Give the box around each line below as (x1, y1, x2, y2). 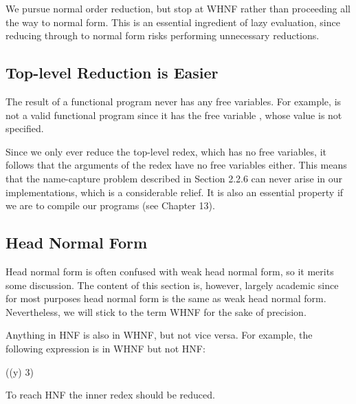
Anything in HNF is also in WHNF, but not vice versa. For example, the (5, 328, 313, 342)
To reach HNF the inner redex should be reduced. (5, 387, 215, 402)
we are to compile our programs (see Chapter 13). (5, 198, 215, 213)
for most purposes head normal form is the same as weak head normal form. (5, 291, 326, 306)
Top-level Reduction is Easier (5, 62, 219, 83)
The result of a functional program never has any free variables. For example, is (5, 94, 342, 108)
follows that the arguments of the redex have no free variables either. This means (5, 158, 347, 172)
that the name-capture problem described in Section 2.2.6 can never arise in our (5, 171, 342, 185)
